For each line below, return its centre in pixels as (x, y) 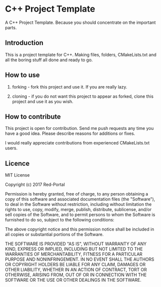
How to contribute (33, 117)
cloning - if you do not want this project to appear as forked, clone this (83, 96)
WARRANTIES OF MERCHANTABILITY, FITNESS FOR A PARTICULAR (74, 254)
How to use (22, 75)
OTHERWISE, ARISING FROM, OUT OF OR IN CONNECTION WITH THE (76, 275)
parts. (11, 27)
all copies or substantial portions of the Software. (54, 234)
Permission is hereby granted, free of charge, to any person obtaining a (77, 194)
